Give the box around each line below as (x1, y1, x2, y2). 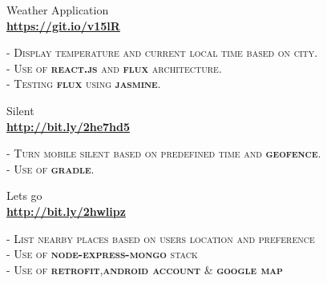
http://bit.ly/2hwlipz (6, 202, 126, 219)
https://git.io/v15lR (6, 17, 120, 34)
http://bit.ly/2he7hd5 (6, 118, 131, 134)
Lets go (6, 187, 42, 204)
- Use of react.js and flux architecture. (6, 59, 222, 76)
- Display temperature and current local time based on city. (6, 44, 318, 61)
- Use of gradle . (6, 160, 95, 177)
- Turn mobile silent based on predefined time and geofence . (6, 145, 321, 161)
